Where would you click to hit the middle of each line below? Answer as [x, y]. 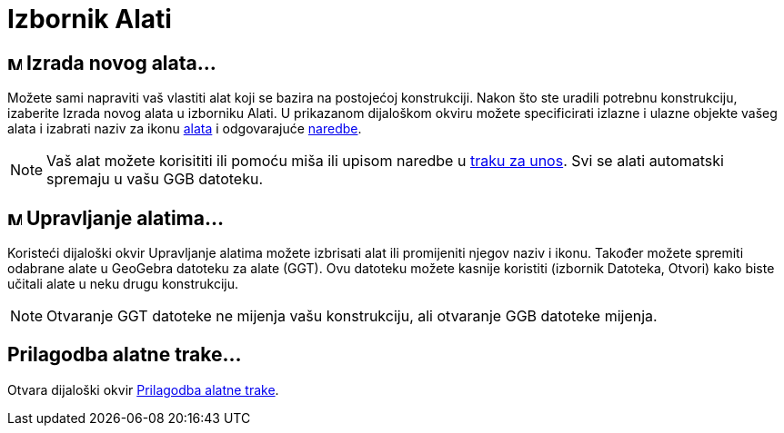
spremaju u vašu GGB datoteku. [155, 179]
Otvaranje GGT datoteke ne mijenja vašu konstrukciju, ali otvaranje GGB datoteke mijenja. [352, 316]
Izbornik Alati [90, 19]
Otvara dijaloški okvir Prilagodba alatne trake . [143, 389]
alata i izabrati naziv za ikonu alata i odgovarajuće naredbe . [185, 129]
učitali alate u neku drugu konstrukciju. [123, 284]
